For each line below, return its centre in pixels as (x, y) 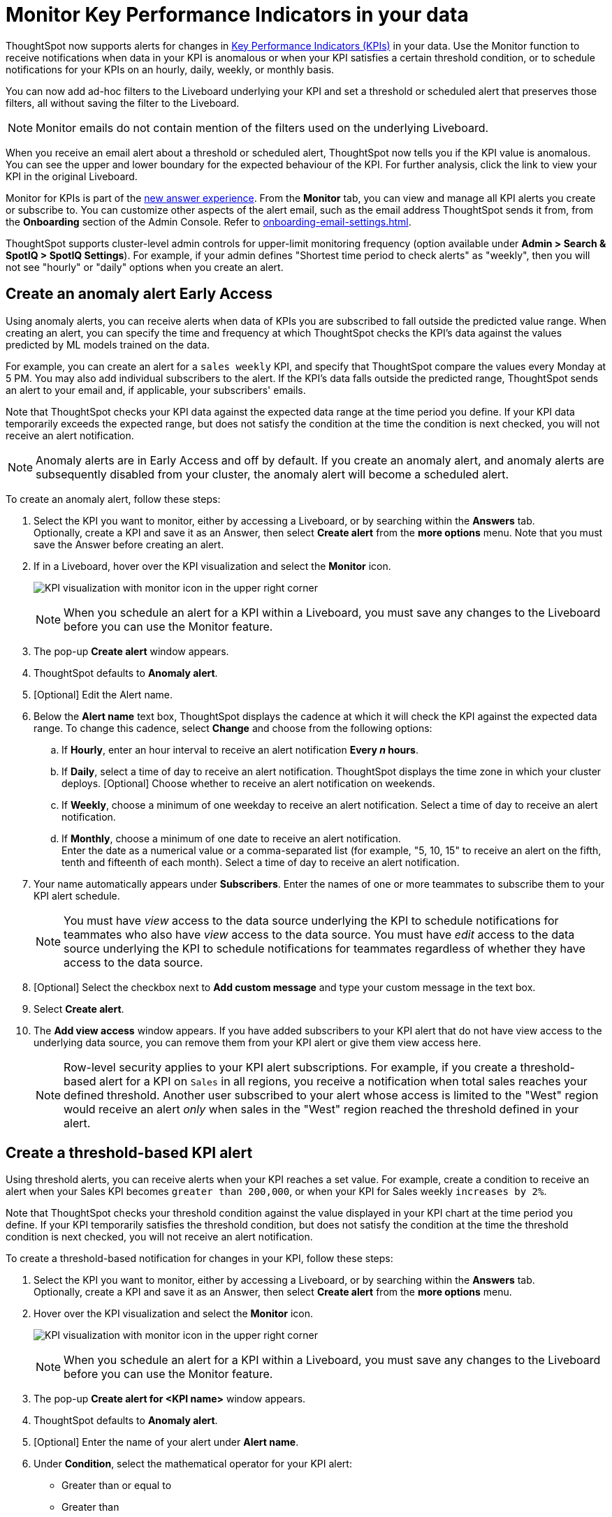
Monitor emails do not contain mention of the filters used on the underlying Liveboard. (262, 127)
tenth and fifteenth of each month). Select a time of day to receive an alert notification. (261, 862)
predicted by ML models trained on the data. (108, 344)
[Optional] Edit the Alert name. (103, 694)
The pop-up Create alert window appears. (131, 651)
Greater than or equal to (117, 1486)
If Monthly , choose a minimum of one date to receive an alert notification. (231, 838)
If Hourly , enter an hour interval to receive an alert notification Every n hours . (240, 749)
